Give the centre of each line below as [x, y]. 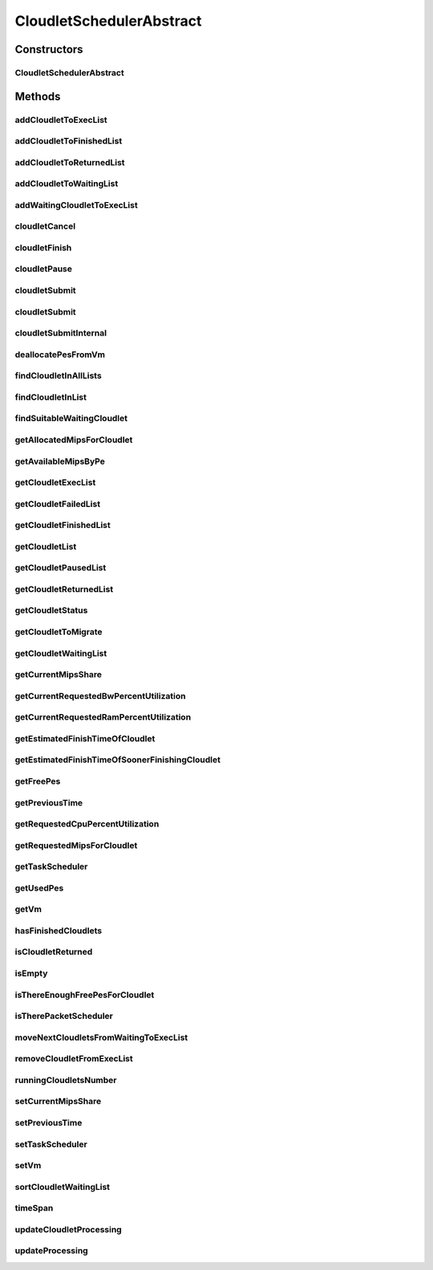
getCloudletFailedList [57, 504]
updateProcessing [51, 1251]
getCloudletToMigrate [59, 632]
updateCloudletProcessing [68, 1229]
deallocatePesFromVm [60, 355]
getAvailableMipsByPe [60, 461]
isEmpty [31, 973]
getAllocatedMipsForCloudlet [74, 440]
